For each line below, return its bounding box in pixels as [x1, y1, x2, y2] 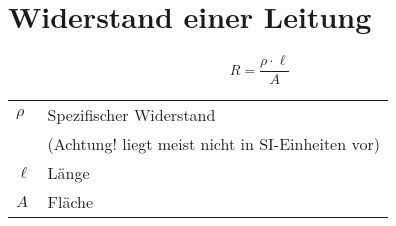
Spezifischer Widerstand [47, 103, 216, 127]
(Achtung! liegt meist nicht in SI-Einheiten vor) [47, 132, 380, 156]
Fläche [47, 190, 94, 214]
